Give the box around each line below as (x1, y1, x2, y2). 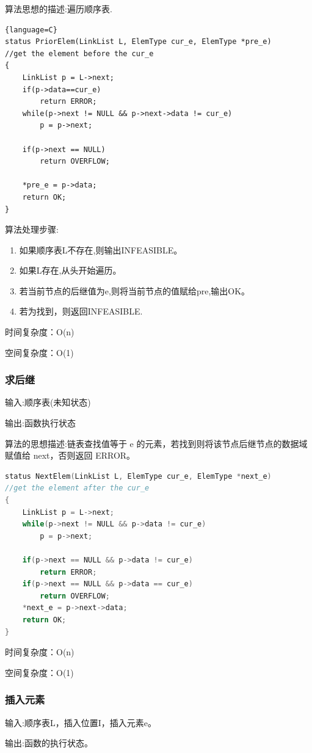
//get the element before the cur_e (5, 49, 154, 58)
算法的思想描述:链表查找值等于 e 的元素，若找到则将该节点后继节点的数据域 (5, 437, 308, 449)
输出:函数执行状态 (5, 417, 76, 429)
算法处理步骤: (5, 223, 59, 236)
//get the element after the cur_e (5, 484, 150, 493)
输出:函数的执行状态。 (5, 737, 93, 749)
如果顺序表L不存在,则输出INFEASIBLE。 (19, 243, 183, 256)
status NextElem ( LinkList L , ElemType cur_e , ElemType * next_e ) (5, 471, 272, 481)
